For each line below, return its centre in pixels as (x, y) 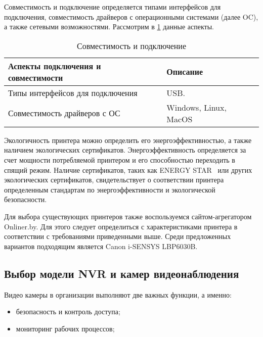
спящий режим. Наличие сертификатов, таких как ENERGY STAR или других (128, 170)
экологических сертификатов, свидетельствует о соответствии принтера (114, 180)
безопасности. (26, 199)
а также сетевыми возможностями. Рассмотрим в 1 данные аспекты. (109, 27)
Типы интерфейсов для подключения (73, 92)
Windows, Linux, (196, 107)
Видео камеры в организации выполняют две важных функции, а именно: (118, 294)
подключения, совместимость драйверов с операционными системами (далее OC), (131, 16)
